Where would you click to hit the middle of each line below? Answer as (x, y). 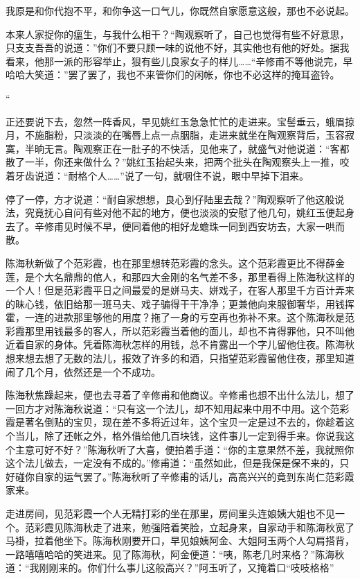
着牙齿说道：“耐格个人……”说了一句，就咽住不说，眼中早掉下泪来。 (157, 175)
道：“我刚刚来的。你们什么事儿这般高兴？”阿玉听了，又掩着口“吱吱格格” (170, 568)
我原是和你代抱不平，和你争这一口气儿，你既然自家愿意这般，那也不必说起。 (180, 10)
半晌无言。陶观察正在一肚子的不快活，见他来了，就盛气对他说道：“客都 (187, 148)
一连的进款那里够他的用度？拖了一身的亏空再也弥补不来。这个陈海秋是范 (189, 317)
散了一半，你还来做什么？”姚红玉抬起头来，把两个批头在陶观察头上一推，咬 (178, 162)
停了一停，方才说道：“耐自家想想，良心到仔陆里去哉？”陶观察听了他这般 (170, 199)
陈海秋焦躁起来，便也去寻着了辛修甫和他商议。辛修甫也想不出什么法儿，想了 (180, 395)
